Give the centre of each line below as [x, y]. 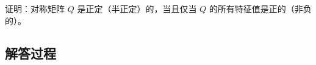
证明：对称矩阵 [35, 8]
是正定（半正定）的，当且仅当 [137, 8]
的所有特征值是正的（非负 [260, 8]
